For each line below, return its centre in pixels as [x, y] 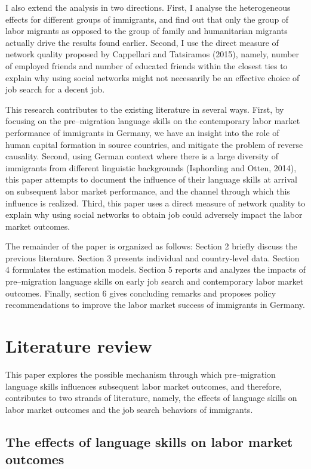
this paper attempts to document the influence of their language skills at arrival [151, 179]
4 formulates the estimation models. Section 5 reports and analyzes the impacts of [155, 269]
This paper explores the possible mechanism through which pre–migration [141, 374]
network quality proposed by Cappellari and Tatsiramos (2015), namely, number [153, 54]
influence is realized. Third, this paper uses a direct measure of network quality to [155, 203]
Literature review [79, 346]
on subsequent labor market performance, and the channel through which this [148, 191]
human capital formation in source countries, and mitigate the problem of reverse [154, 144]
